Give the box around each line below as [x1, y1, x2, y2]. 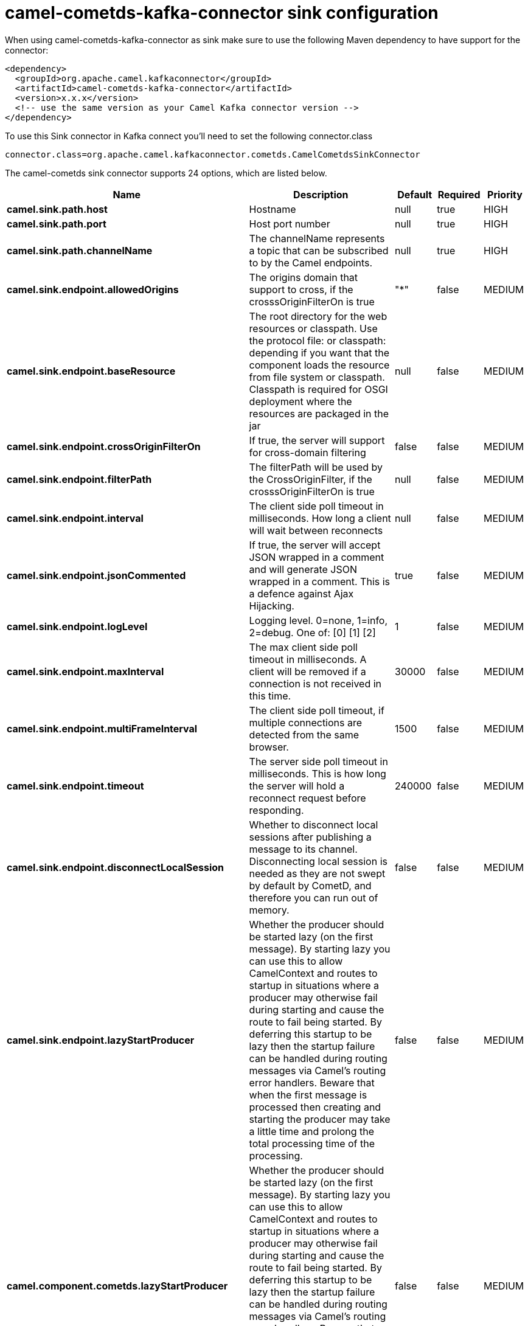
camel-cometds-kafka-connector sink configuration [5, 2, 439, 23]
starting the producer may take [249, 1113, 391, 1125]
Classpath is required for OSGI [249, 383, 388, 395]
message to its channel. [249, 842, 358, 855]
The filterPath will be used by [249, 460, 383, 473]
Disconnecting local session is [249, 855, 387, 867]
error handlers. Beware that [249, 1076, 375, 1089]
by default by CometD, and [249, 879, 372, 892]
